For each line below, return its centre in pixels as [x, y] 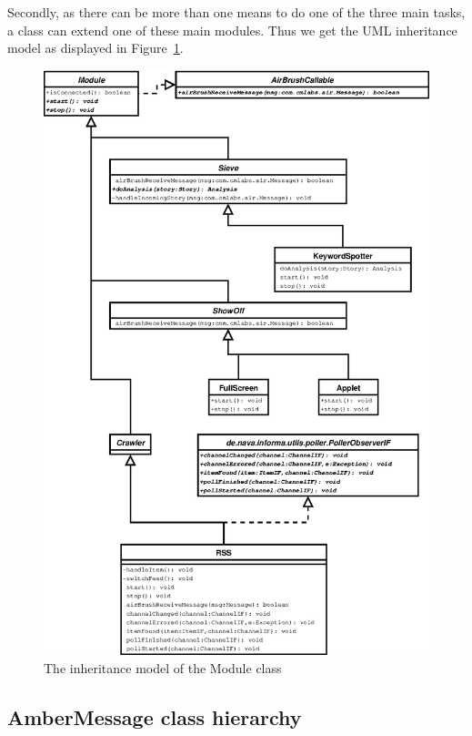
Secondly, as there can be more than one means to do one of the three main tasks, [236, 12]
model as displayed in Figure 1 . [95, 48]
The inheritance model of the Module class [163, 667]
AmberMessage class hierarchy [155, 716]
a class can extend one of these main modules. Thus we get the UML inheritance [232, 30]
